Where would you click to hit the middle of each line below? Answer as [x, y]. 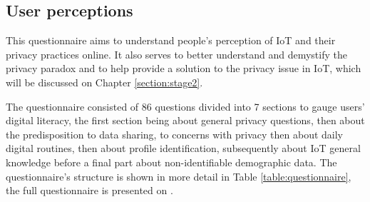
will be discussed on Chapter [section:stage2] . [104, 82]
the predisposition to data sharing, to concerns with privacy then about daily [175, 134]
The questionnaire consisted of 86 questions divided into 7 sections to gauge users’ [185, 106]
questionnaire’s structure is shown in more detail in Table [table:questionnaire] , [179, 176]
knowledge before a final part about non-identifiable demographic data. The [171, 162]
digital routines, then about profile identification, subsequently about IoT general [183, 148]
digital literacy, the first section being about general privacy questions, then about [185, 120]
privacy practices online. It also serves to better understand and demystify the [176, 54]
